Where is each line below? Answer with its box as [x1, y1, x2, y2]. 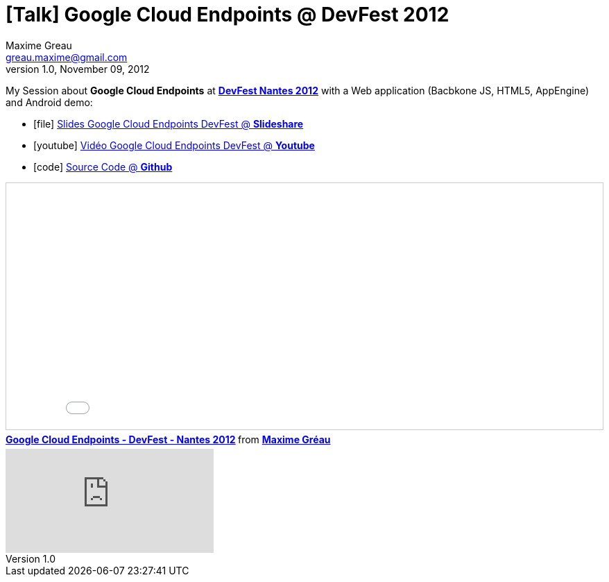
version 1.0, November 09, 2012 [6, 62, 150, 75]
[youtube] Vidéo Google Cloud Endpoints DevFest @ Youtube [33, 139, 315, 151]
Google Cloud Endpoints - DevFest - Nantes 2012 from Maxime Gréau [6, 433, 331, 445]
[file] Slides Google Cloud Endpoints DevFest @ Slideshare [33, 117, 304, 130]
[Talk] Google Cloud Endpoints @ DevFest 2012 [6, 3, 449, 26]
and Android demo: [6, 96, 93, 108]
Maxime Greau [6, 39, 72, 51]
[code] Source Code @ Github [33, 160, 173, 173]
